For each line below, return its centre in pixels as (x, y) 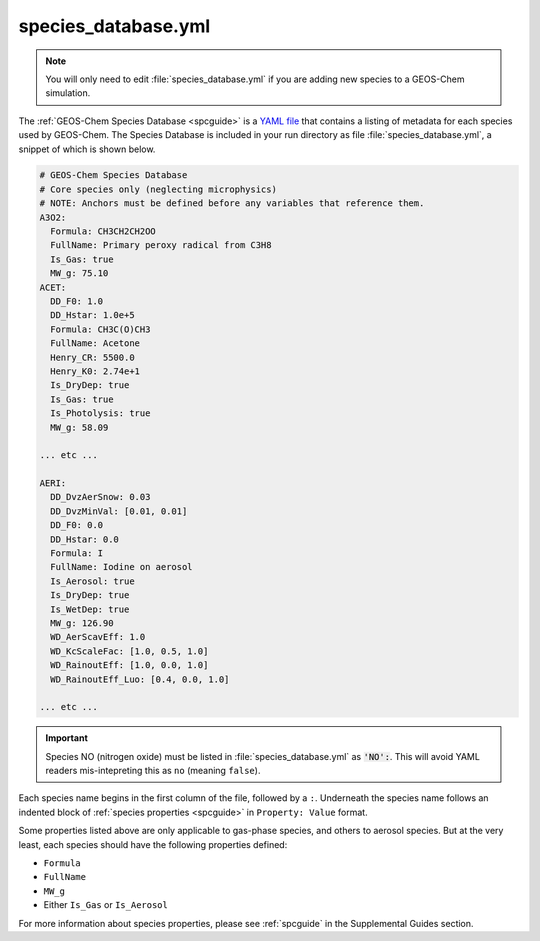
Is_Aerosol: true (92, 581)
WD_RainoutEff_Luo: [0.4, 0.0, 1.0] (140, 679)
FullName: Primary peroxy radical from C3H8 (161, 245)
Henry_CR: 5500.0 (92, 357)
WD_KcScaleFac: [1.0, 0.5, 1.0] (129, 651)
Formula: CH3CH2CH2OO (103, 231)
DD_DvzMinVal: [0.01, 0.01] (119, 511)
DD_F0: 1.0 (77, 301)
